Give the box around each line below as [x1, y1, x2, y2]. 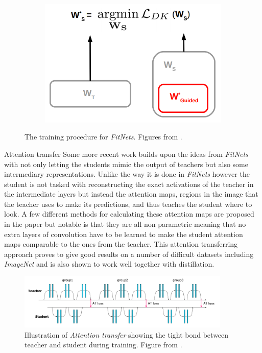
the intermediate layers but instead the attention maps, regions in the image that [4, 189, 258, 199]
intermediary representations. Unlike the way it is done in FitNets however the [4, 169, 250, 179]
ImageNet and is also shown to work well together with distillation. [4, 258, 215, 269]
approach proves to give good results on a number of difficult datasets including [4, 248, 254, 259]
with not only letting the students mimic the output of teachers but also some [4, 158, 248, 169]
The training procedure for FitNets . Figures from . [25, 131, 182, 142]
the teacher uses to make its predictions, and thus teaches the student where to [4, 198, 252, 209]
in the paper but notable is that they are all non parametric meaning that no [4, 219, 246, 229]
